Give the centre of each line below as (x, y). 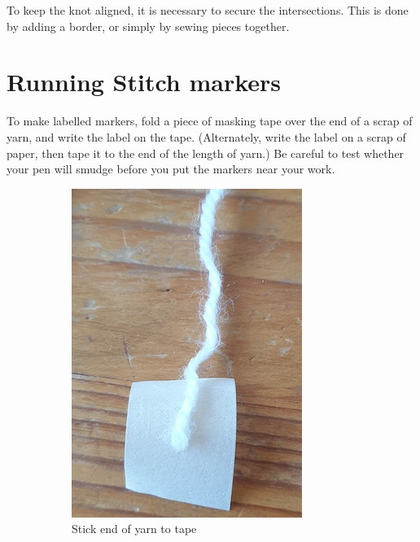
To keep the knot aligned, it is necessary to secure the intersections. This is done (208, 10)
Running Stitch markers (144, 82)
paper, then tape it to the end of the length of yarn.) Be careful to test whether (206, 153)
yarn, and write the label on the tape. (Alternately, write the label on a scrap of (206, 136)
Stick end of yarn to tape (134, 529)
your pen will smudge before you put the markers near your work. (171, 169)
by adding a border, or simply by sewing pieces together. (148, 26)
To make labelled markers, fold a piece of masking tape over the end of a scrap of (210, 121)
